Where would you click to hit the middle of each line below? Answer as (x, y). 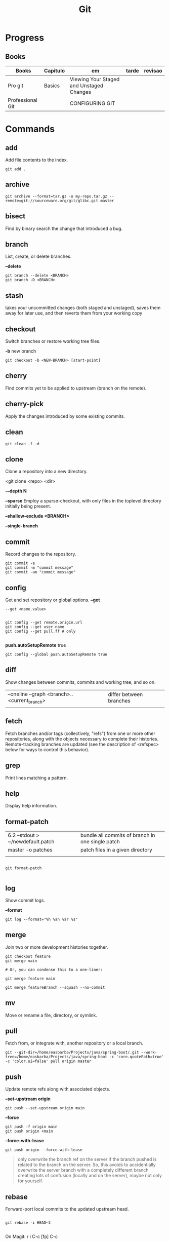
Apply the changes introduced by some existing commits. (65, 416)
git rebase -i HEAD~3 (28, 1223)
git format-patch (24, 868)
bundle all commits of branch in (118, 835)
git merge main (21, 961)
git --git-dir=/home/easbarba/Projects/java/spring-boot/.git (72, 1053)
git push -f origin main (31, 1127)
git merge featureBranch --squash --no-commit (55, 987)
